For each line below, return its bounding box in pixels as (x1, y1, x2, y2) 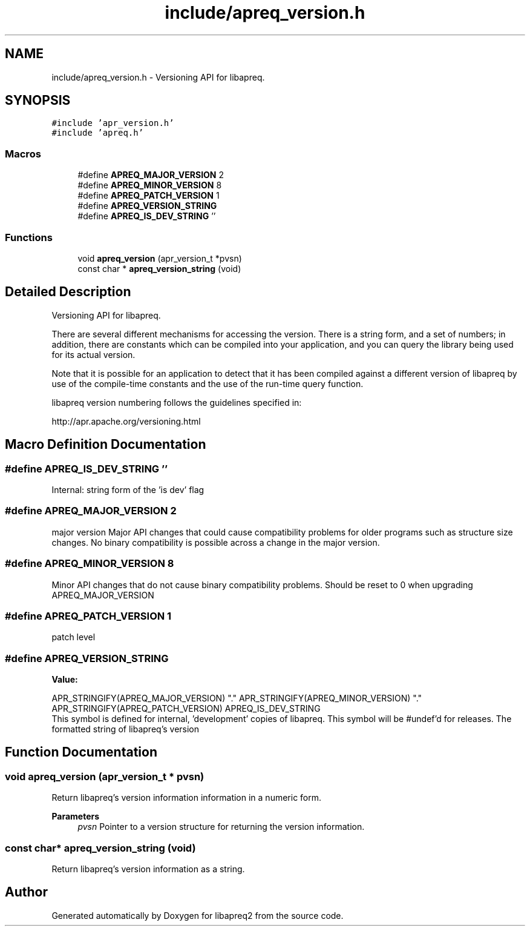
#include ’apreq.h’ (51, 128, 144, 138)
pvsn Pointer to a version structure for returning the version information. (77, 821, 365, 832)
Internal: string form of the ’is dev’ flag (51, 485, 204, 495)
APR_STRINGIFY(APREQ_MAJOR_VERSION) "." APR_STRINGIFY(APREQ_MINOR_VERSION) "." (51, 693, 422, 703)
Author (5, 884, 48, 900)
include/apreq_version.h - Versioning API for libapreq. (51, 71, 265, 82)
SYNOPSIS (5, 93, 71, 108)
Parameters (51, 811, 100, 822)
